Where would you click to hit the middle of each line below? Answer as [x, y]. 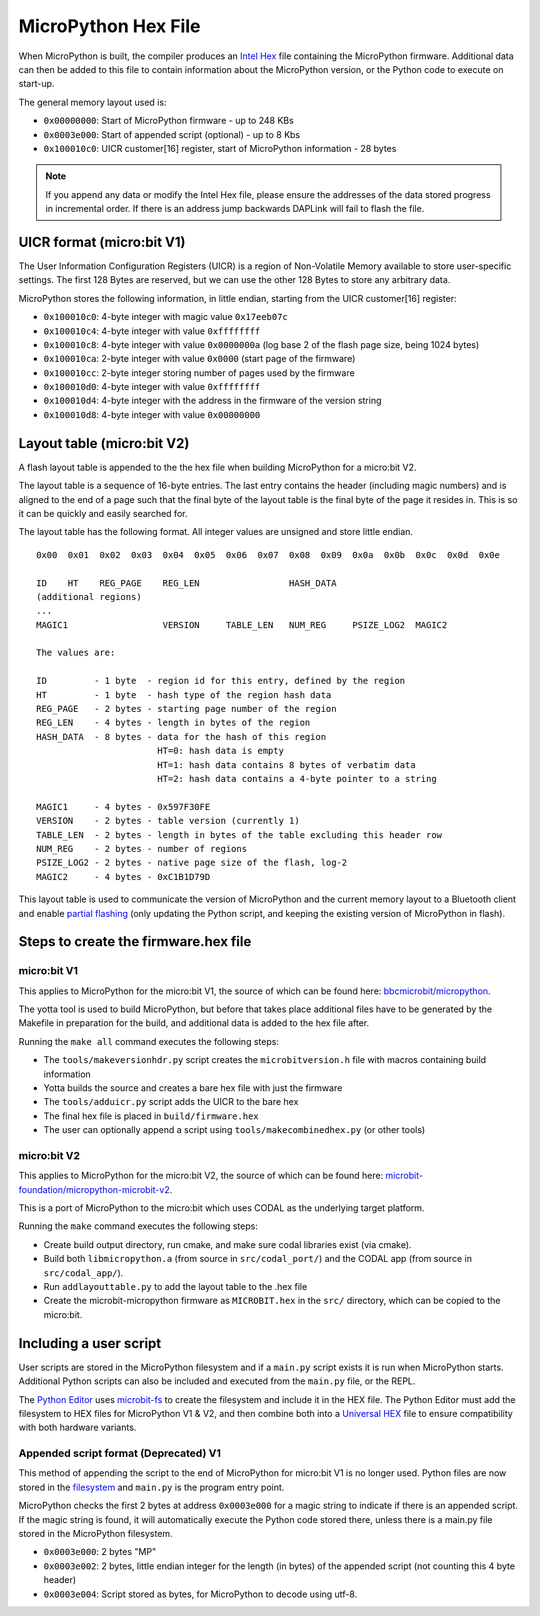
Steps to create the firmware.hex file [135, 941]
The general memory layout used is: [92, 102]
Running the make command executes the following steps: [138, 1226]
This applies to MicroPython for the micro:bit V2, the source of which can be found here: [201, 1176]
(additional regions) [89, 596]
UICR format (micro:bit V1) [102, 241]
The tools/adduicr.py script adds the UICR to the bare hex [171, 1102]
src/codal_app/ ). [83, 1272]
